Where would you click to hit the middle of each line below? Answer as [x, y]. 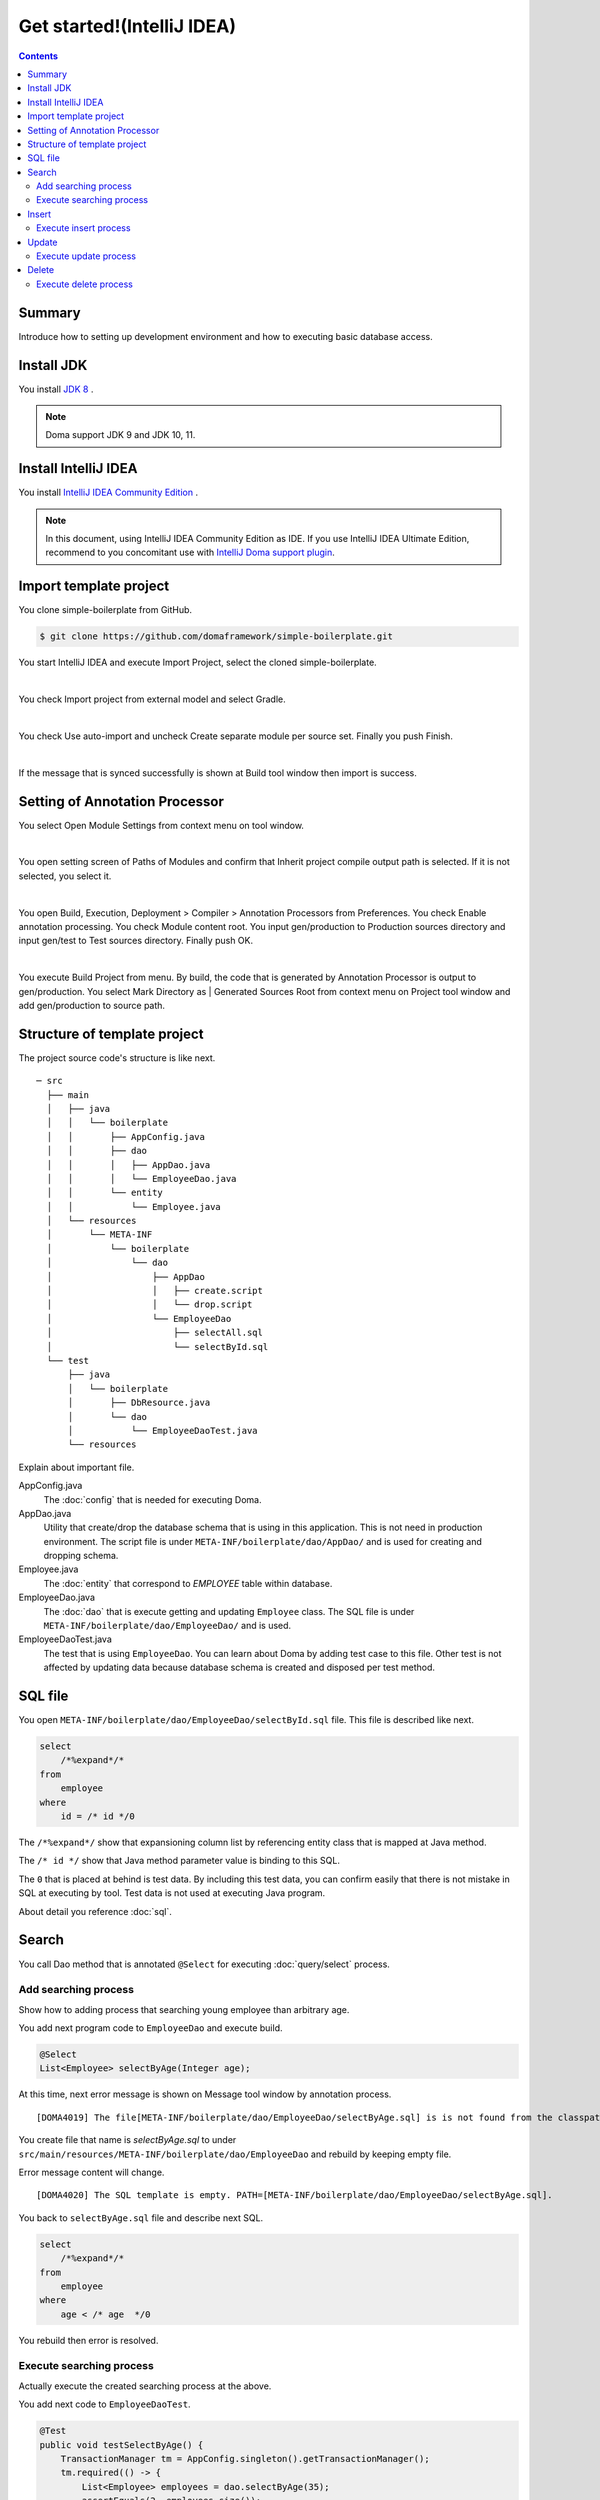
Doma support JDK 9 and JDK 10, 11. [120, 435]
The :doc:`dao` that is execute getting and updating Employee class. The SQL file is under [229, 1611]
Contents [38, 56]
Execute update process [86, 256]
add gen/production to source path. [91, 1005]
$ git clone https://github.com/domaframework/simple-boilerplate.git [216, 636]
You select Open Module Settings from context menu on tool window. [161, 825]
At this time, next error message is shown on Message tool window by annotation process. [205, 2094]
